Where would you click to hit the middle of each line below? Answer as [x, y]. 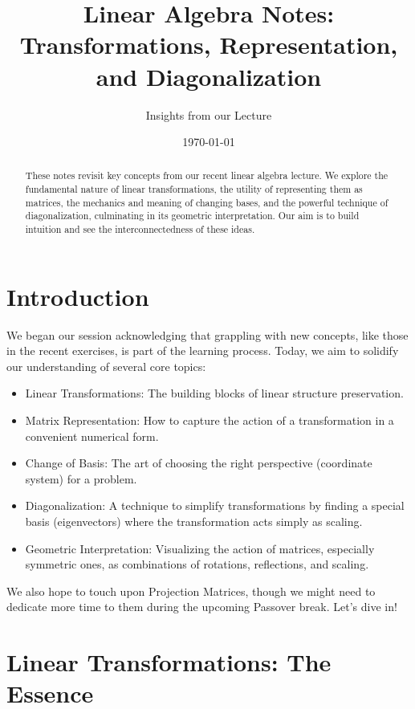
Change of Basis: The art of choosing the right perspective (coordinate [199, 463]
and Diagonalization [209, 76]
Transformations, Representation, [209, 45]
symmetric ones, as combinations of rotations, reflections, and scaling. [197, 564]
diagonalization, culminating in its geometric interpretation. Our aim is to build [192, 216]
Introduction [78, 296]
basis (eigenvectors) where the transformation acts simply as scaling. [194, 522]
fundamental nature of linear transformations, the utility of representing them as [194, 189]
